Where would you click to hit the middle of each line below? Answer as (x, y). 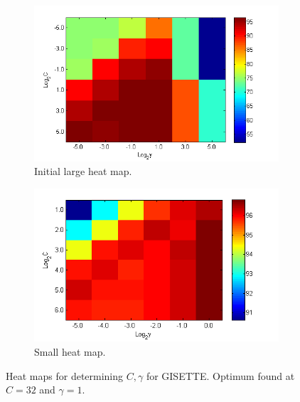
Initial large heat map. (83, 171)
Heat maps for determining (65, 375)
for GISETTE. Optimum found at (220, 375)
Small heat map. (70, 351)
